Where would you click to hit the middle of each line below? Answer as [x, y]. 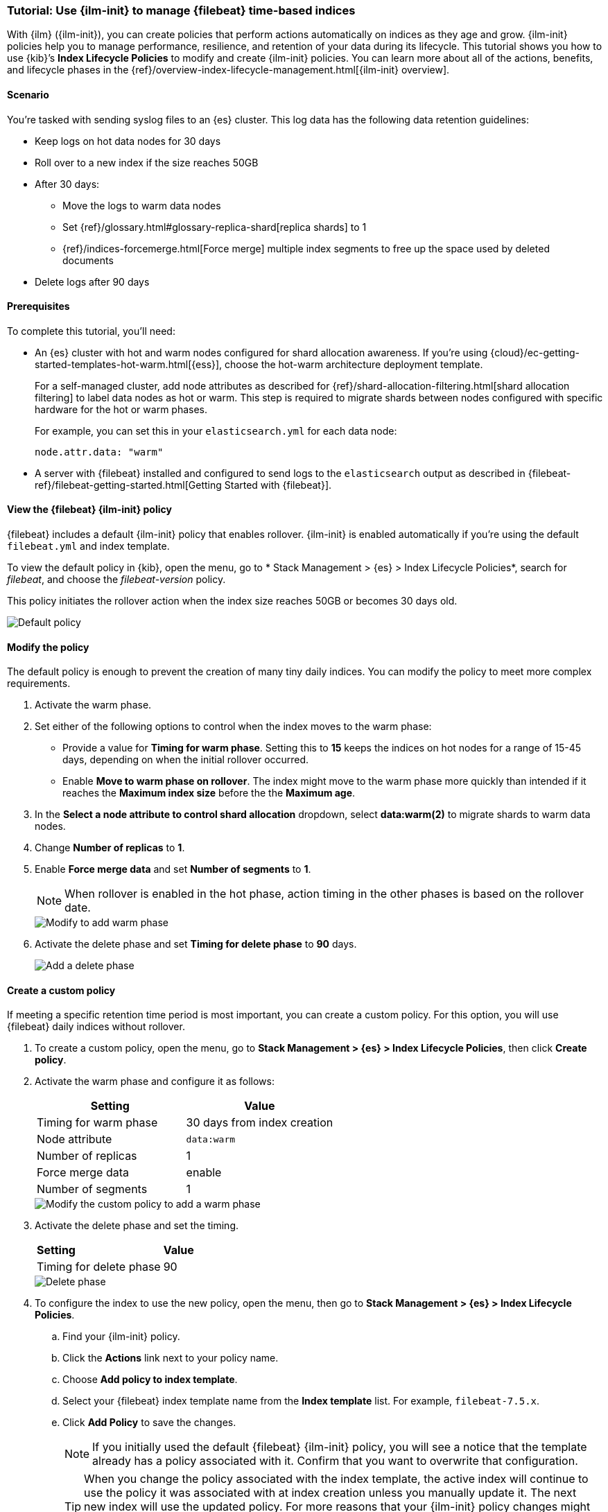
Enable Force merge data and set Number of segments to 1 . [173, 869]
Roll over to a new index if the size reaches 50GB [147, 162]
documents [88, 260]
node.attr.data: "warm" [99, 452]
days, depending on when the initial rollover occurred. [186, 760]
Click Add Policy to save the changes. [149, 1423]
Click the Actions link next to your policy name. [171, 1358]
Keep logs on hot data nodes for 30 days [128, 141]
